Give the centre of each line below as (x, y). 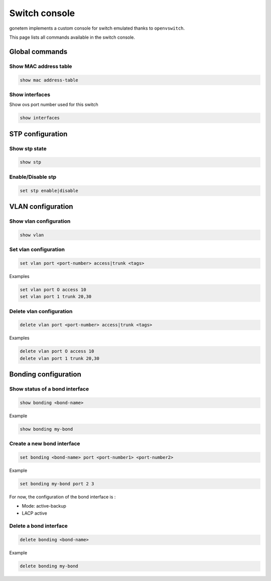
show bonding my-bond (46, 429)
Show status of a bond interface (49, 389)
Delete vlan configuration (41, 311)
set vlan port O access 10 (53, 289)
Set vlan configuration (37, 250)
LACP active (34, 513)
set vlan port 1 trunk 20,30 (56, 297)
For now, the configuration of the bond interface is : (62, 497)
